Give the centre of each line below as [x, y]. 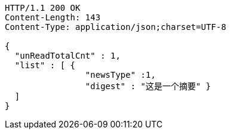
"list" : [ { [45, 65]
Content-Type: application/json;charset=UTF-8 [115, 27]
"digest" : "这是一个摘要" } [148, 86]
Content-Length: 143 [53, 17]
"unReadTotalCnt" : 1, [67, 56]
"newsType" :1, [120, 75]
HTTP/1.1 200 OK [43, 8]
